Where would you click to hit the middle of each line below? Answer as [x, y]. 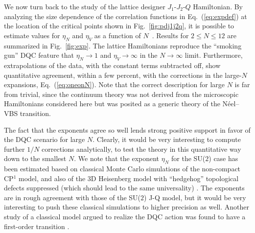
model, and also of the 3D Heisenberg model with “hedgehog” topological [129, 178]
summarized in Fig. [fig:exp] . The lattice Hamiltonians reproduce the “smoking [123, 45]
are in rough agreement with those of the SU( [72, 197]
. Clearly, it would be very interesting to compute [167, 139]
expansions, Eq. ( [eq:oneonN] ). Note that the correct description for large [114, 84]
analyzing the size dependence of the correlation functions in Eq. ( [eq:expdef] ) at [126, 16]
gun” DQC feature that [39, 55]
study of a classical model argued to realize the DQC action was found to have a [125, 217]
